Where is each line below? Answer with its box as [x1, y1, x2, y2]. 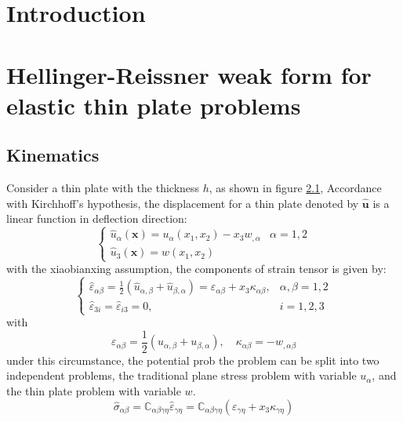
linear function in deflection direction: [6, 210, 187, 227]
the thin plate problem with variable [6, 383, 181, 399]
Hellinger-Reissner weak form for [6, 58, 372, 90]
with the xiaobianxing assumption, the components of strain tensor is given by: [6, 260, 387, 277]
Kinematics [6, 143, 100, 167]
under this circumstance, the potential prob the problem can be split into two [6, 351, 379, 368]
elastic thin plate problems [6, 89, 301, 121]
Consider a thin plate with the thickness [6, 180, 200, 196]
